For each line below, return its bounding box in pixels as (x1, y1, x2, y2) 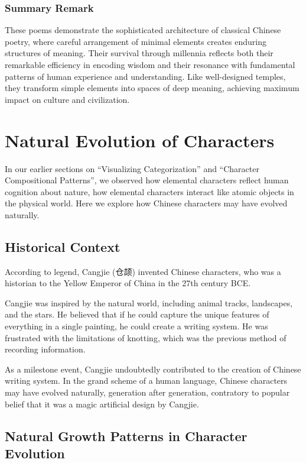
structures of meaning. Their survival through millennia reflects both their (5, 47, 274, 59)
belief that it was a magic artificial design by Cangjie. (5, 397, 199, 410)
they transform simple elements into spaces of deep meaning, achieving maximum (5, 82, 300, 94)
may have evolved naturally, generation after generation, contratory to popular (5, 386, 290, 399)
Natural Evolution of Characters (5, 128, 275, 152)
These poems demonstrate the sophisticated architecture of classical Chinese (5, 24, 281, 36)
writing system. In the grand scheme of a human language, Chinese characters (5, 374, 288, 387)
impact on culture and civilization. (5, 93, 130, 105)
